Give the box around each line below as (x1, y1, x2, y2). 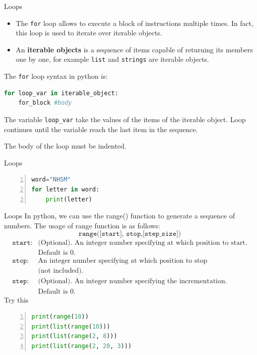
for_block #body (18, 99, 72, 107)
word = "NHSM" (31, 176, 71, 183)
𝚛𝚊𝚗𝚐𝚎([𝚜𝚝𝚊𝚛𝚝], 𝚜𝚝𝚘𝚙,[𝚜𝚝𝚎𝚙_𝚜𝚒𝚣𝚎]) (78, 230, 181, 238)
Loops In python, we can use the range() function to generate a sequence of (4, 210, 235, 221)
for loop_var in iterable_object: (4, 89, 119, 97)
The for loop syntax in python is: (4, 71, 108, 81)
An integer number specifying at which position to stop (38, 257, 208, 265)
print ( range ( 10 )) (31, 313, 89, 321)
